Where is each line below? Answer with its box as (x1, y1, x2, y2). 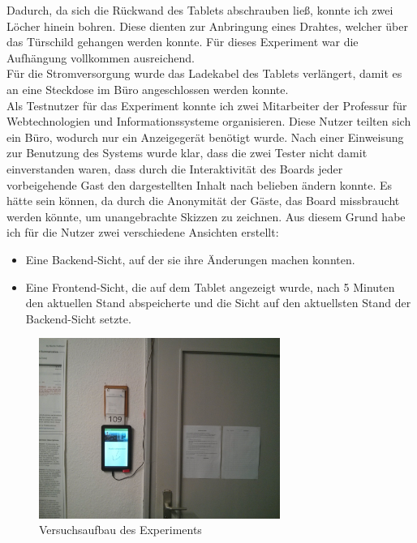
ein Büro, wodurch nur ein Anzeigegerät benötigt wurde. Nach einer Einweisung (6, 128, 404, 145)
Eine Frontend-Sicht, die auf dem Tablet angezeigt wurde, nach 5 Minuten (25, 278, 395, 295)
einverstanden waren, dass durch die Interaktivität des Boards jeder (6, 160, 343, 177)
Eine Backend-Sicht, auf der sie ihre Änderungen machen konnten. (25, 250, 355, 267)
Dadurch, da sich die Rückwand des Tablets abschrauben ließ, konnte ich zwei (6, 2, 393, 18)
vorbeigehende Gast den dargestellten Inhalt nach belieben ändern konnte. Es (6, 176, 393, 193)
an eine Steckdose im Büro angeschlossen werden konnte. (6, 80, 289, 97)
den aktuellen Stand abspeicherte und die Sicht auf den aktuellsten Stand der (25, 294, 411, 311)
